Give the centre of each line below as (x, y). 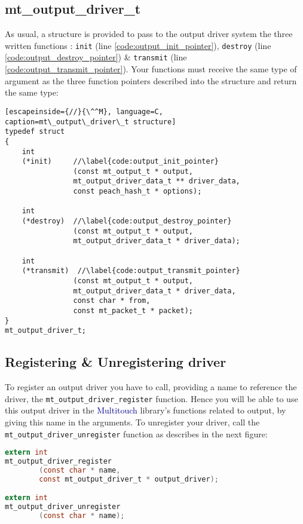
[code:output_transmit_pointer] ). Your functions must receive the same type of (151, 69)
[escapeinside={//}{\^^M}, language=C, (84, 111)
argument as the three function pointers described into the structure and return (151, 80)
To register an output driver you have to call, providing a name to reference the (151, 387)
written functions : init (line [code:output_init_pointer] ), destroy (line (138, 45)
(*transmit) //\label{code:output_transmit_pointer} (131, 271)
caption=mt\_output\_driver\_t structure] (91, 122)
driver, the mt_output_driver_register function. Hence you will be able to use (151, 398)
